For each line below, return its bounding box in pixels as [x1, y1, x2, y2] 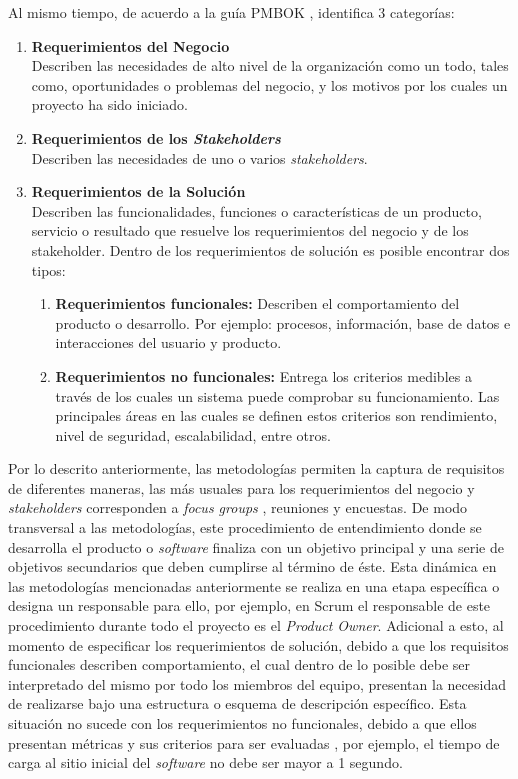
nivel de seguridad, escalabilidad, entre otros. [55, 424, 331, 445]
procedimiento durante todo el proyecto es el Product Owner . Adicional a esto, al [8, 615, 504, 636]
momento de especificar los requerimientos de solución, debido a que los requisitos [8, 634, 509, 655]
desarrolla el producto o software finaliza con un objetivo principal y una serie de [8, 536, 504, 557]
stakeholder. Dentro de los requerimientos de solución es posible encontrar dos [31, 239, 510, 260]
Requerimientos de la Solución [31, 181, 246, 202]
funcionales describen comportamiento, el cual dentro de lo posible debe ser [8, 654, 471, 675]
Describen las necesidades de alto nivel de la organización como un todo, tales [31, 55, 509, 76]
